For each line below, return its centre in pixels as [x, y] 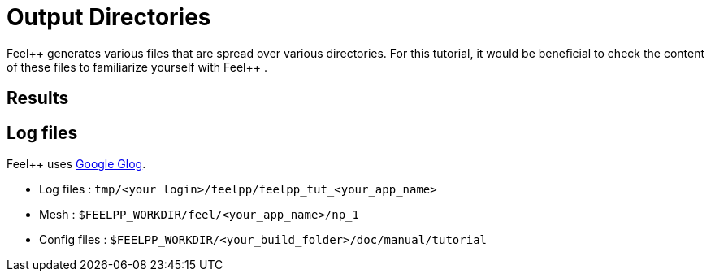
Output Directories [109, 17]
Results [38, 98]
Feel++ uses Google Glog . [76, 164]
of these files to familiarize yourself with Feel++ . [137, 67]
